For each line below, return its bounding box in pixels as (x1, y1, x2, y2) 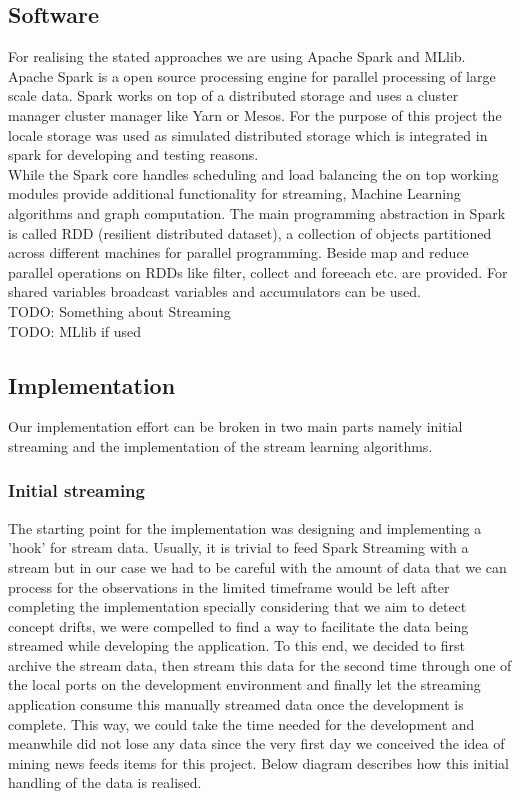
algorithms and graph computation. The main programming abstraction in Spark (8, 202, 506, 223)
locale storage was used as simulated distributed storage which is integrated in (8, 124, 488, 145)
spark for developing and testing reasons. (8, 144, 259, 165)
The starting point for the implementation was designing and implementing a (8, 517, 482, 538)
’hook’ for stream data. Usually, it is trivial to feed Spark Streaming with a (8, 537, 469, 558)
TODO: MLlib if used (8, 320, 142, 341)
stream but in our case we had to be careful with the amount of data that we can (8, 556, 507, 577)
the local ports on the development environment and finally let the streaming (8, 674, 481, 695)
